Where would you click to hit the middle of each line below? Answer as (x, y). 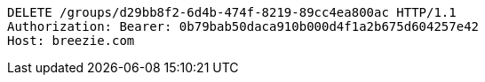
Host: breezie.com (71, 41)
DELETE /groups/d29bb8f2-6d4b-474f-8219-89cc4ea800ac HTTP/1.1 (232, 12)
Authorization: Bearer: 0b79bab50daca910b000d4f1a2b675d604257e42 (243, 26)
